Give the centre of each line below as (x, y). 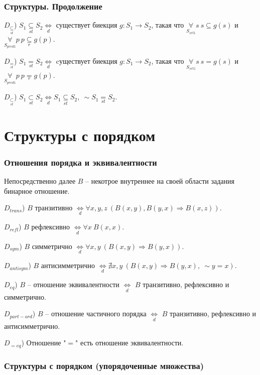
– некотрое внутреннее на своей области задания (160, 180)
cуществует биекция (87, 60)
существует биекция (87, 25)
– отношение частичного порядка (96, 314)
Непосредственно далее (40, 180)
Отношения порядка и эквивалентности (81, 162)
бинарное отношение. (37, 191)
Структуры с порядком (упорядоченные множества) (104, 365)
